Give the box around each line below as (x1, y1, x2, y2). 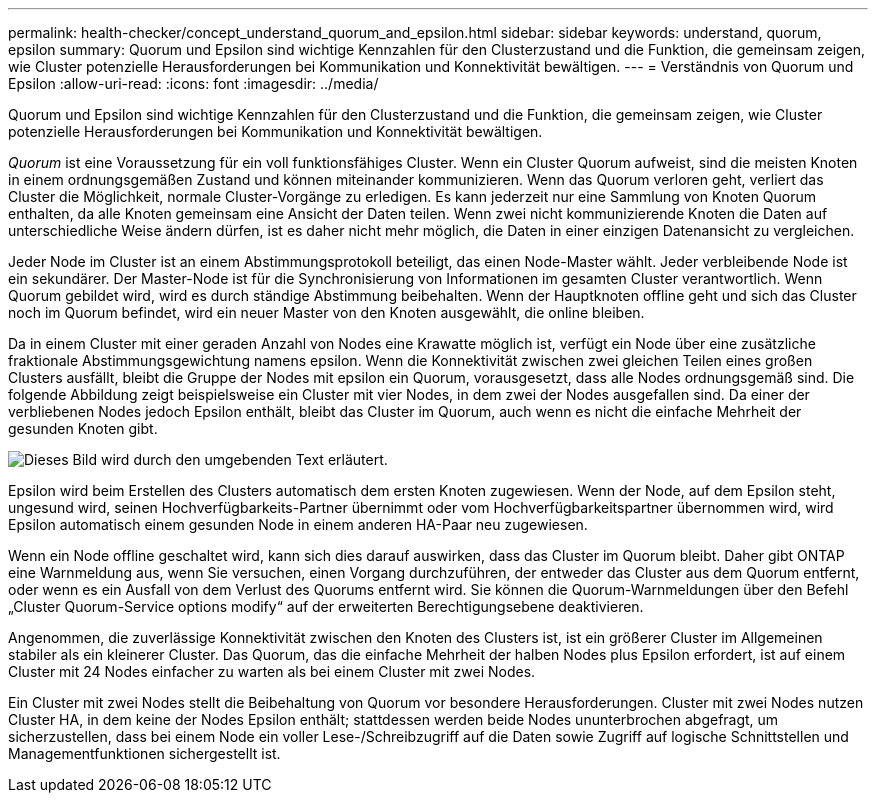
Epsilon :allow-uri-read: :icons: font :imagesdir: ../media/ (8, 75, 379, 92)
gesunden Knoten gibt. (8, 420, 158, 437)
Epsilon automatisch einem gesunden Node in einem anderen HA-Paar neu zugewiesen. (8, 516, 588, 533)
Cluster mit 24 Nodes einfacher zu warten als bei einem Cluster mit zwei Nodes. (8, 663, 536, 680)
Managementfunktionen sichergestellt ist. (8, 745, 281, 762)
